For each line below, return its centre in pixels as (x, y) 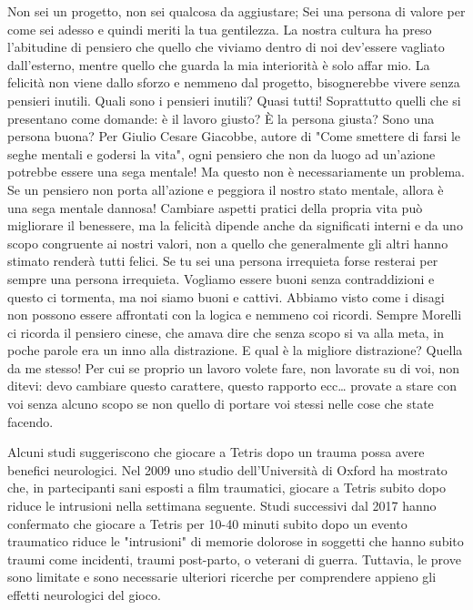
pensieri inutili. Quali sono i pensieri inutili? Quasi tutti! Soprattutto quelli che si (234, 100)
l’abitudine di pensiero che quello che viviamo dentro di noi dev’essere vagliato (226, 47)
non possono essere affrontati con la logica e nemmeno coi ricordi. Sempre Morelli (235, 315)
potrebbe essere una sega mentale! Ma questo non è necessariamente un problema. (236, 172)
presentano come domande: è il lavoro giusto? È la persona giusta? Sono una (221, 118)
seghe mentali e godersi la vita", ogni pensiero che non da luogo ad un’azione (221, 153)
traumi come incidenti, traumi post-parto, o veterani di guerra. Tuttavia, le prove (234, 559)
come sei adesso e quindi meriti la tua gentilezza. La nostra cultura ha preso (220, 29)
